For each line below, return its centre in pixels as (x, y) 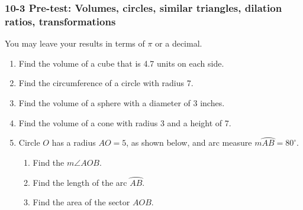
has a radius (74, 142)
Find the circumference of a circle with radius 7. (106, 83)
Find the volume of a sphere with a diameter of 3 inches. (122, 102)
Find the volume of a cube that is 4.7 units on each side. (121, 63)
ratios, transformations (60, 21)
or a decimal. (179, 43)
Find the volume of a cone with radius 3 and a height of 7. (125, 122)
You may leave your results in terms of (75, 43)
